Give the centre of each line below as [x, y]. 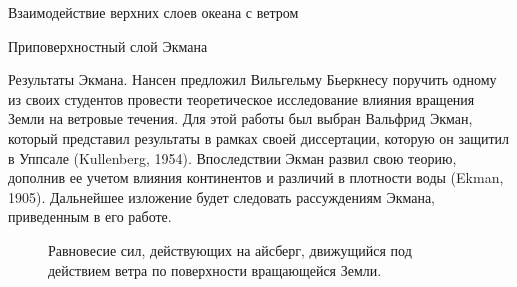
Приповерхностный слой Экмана [108, 45]
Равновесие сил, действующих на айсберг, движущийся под [230, 249]
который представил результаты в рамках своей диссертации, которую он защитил [259, 137]
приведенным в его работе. [90, 216]
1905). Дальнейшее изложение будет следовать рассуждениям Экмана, [222, 196]
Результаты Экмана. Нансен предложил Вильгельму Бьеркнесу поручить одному [252, 79]
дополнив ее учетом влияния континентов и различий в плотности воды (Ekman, [256, 177]
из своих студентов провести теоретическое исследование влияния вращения [241, 98]
